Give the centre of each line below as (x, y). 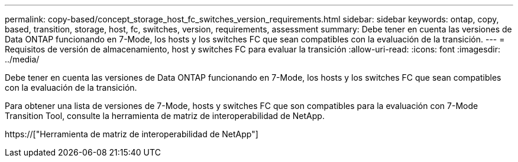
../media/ (22, 59)
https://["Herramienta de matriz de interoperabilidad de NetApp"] (132, 134)
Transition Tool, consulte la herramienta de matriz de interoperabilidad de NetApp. (165, 116)
